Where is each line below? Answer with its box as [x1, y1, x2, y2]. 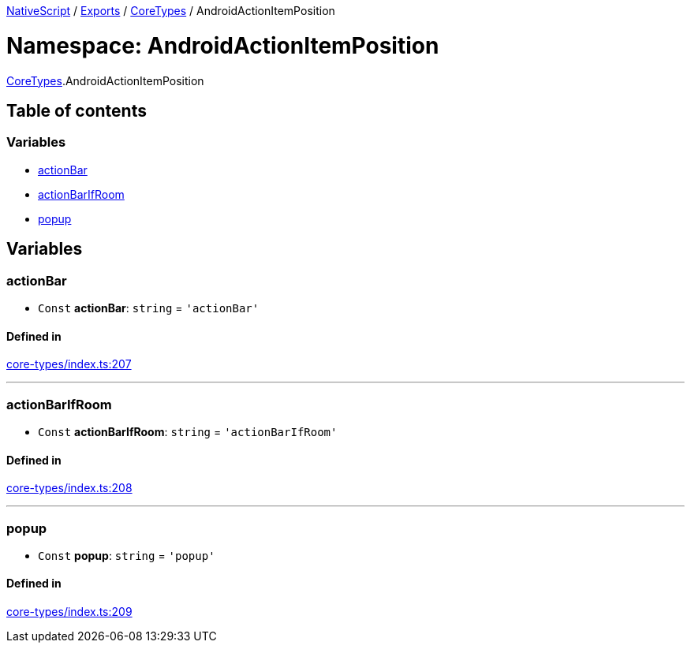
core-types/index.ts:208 [6, 481, 133, 495]
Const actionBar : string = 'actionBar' [38, 300, 260, 315]
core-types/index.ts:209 [6, 605, 133, 619]
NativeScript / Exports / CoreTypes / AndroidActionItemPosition [6, 4, 335, 17]
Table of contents [6, 100, 147, 121]
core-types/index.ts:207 [6, 357, 132, 371]
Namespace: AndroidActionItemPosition [6, 32, 439, 59]
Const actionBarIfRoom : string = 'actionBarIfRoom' [38, 424, 338, 438]
